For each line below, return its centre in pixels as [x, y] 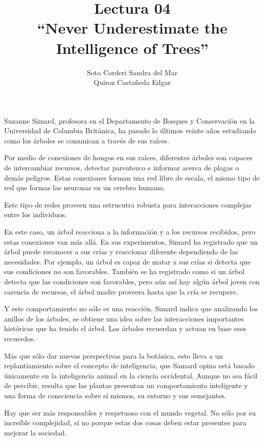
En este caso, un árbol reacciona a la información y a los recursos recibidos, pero [130, 232]
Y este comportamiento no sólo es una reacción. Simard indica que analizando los [131, 308]
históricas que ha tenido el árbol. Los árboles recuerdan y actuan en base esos [125, 328]
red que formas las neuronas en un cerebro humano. [85, 187]
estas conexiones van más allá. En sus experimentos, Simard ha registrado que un [131, 241]
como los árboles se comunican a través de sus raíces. [87, 140]
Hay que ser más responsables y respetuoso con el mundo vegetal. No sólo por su [130, 412]
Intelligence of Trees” [132, 48]
